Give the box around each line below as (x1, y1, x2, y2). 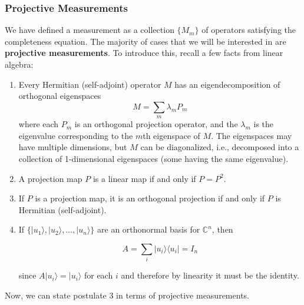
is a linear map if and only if (92, 172, 196, 184)
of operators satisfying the (201, 24, 296, 36)
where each (18, 118, 59, 130)
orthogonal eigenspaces (18, 89, 101, 102)
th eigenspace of (143, 129, 200, 141)
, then (212, 223, 233, 236)
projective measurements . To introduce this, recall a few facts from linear (5, 47, 283, 59)
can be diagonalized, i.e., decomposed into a (140, 141, 299, 153)
